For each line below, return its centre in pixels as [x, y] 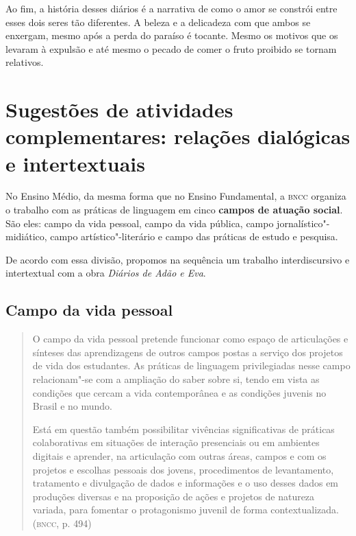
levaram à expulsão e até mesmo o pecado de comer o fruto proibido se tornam [171, 48]
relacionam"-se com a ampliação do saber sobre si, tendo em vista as [176, 379]
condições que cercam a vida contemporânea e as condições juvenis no [179, 392]
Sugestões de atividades [119, 109]
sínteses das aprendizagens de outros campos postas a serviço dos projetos [188, 352]
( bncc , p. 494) [62, 523]
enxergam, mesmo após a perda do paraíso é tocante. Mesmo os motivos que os [172, 35]
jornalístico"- [303, 223]
